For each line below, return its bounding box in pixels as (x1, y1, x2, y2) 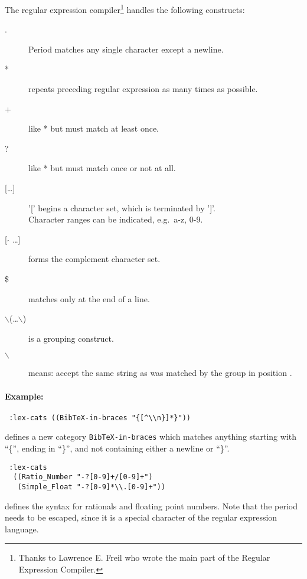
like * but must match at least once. (28, 122, 159, 135)
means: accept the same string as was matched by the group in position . (28, 367, 292, 379)
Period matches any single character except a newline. (28, 42, 224, 55)
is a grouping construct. (28, 332, 114, 344)
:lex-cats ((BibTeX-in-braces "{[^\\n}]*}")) (9, 413, 191, 422)
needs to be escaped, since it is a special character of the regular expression (5, 511, 277, 524)
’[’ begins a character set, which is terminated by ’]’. (28, 201, 215, 214)
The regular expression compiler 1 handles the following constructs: (5, 2, 245, 15)
